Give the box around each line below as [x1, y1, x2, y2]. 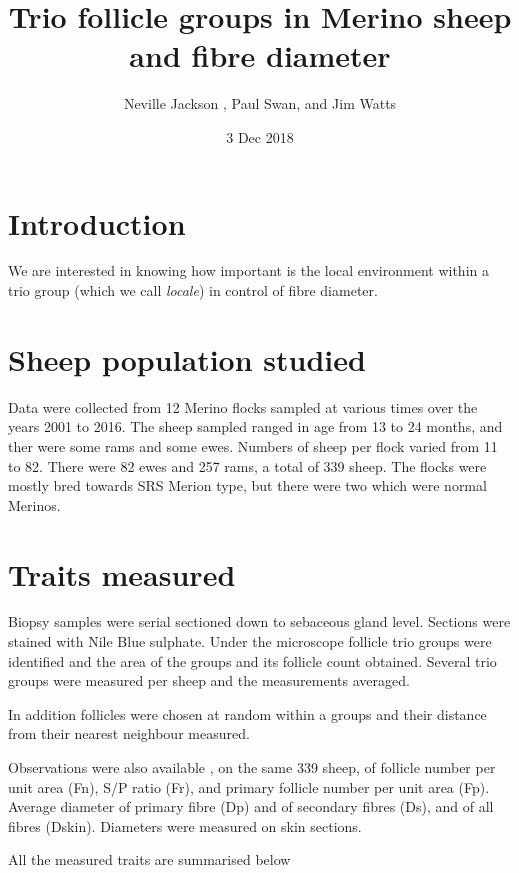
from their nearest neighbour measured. [8, 723, 250, 744]
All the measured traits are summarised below [8, 849, 291, 870]
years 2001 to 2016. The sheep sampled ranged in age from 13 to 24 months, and [8, 416, 503, 437]
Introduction [8, 202, 186, 243]
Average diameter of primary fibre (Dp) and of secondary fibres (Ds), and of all [8, 796, 494, 817]
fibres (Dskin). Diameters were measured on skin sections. [8, 815, 362, 836]
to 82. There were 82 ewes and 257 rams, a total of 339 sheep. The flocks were [8, 455, 487, 476]
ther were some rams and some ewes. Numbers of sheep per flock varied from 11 [8, 435, 498, 456]
